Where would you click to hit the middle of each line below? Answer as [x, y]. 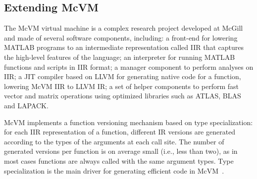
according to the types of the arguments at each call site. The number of [114, 141]
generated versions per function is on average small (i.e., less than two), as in [121, 151]
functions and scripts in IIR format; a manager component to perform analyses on [129, 67]
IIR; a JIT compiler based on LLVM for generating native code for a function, [123, 76]
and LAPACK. [26, 105]
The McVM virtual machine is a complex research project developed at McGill [124, 28]
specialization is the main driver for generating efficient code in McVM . [114, 170]
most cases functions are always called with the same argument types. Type [119, 160]
